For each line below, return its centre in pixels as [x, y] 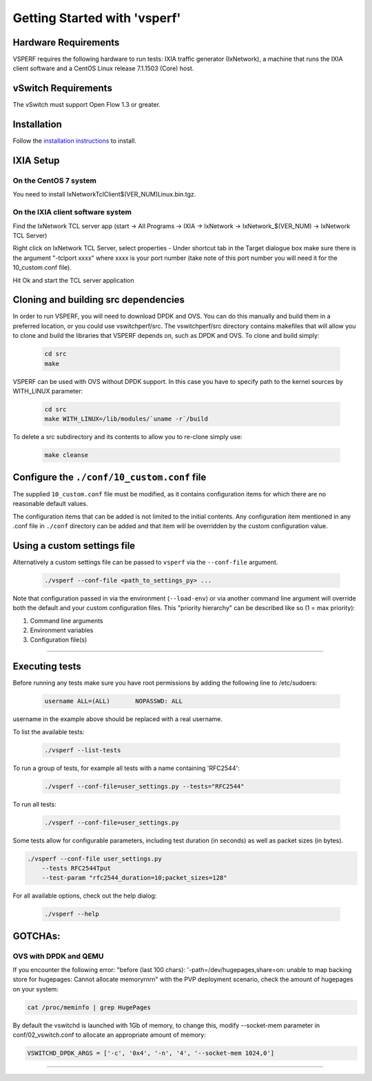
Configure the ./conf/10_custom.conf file [110, 477]
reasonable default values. [51, 504]
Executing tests [47, 666]
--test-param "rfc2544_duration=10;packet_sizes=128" [134, 878]
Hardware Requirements [66, 42]
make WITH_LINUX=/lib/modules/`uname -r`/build [126, 419]
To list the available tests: [49, 731]
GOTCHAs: [37, 936]
